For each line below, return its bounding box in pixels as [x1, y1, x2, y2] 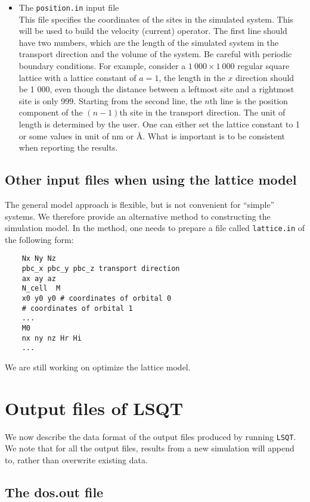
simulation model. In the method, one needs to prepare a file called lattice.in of [5, 222, 305, 234]
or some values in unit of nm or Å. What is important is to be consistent [18, 129, 286, 142]
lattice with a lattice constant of [18, 71, 137, 83]
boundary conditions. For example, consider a [18, 60, 186, 72]
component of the [18, 106, 83, 119]
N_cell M [21, 284, 61, 293]
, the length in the [159, 71, 225, 83]
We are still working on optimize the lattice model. [5, 360, 191, 373]
